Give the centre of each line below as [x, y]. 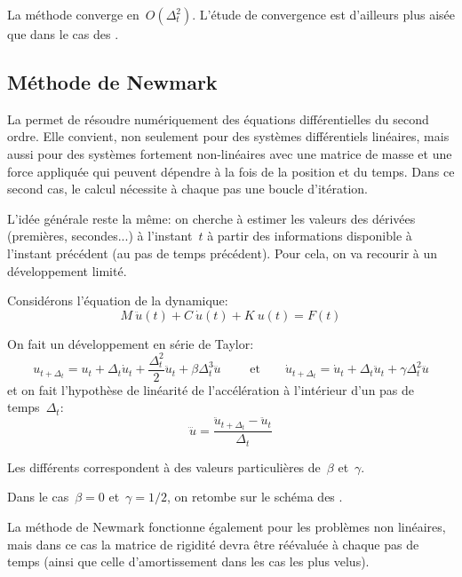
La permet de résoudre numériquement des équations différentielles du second [218, 119]
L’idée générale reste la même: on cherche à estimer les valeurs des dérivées [211, 218]
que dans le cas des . [63, 34]
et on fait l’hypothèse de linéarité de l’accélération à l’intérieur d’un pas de [211, 389]
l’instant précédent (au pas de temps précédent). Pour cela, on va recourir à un [223, 253]
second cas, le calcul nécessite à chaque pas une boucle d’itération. [187, 189]
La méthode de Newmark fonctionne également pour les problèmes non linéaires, [227, 527]
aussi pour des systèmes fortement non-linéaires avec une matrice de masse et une [230, 153]
